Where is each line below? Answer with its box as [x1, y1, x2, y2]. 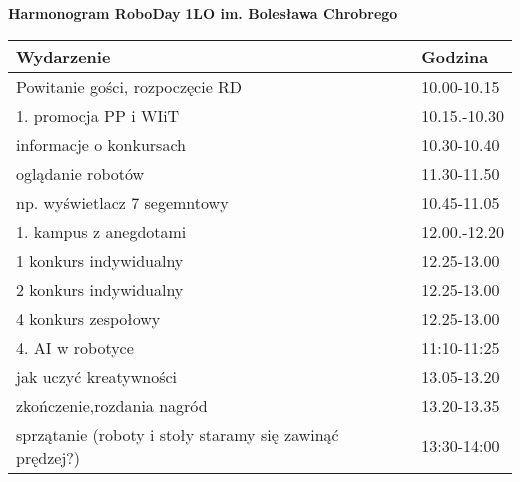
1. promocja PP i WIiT [16, 103, 180, 127]
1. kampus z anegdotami [16, 219, 187, 243]
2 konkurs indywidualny [16, 277, 184, 301]
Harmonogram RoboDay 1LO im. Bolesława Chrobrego [8, 3, 398, 23]
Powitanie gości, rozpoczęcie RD [16, 74, 243, 98]
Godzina [421, 44, 489, 68]
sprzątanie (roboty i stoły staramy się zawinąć [16, 422, 339, 446]
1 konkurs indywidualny [16, 248, 184, 272]
